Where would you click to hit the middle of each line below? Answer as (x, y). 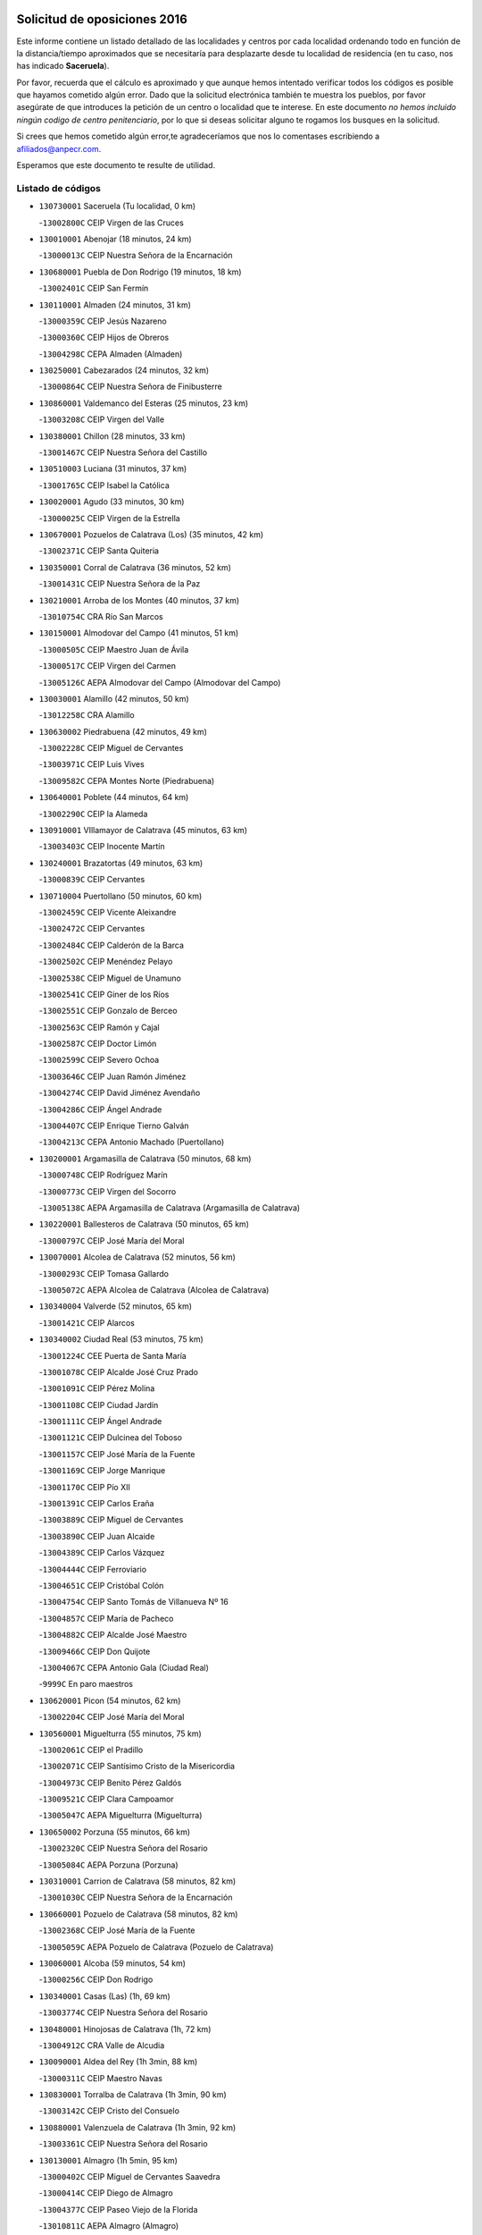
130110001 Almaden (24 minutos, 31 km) (115, 305)
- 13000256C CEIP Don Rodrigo (96, 1979)
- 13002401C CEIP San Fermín (94, 288)
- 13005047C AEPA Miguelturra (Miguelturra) (120, 1816)
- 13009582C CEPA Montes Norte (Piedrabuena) (127, 780)
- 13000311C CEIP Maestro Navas (100, 2078)
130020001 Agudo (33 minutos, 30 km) (112, 502)
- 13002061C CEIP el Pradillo (91, 1750)
